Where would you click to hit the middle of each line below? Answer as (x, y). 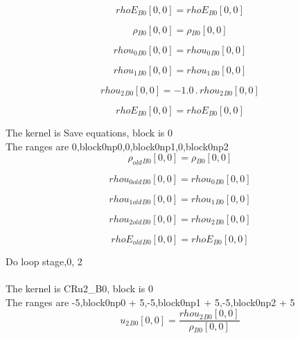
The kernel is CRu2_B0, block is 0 (79, 288)
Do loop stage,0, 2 (44, 261)
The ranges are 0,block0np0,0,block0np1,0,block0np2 (117, 146)
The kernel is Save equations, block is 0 (89, 132)
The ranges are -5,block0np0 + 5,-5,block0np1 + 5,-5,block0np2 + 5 (150, 302)
